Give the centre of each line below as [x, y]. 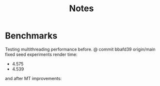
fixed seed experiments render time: [41, 54]
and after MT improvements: [33, 78]
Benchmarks [31, 36]
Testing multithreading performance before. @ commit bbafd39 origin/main [80, 49]
